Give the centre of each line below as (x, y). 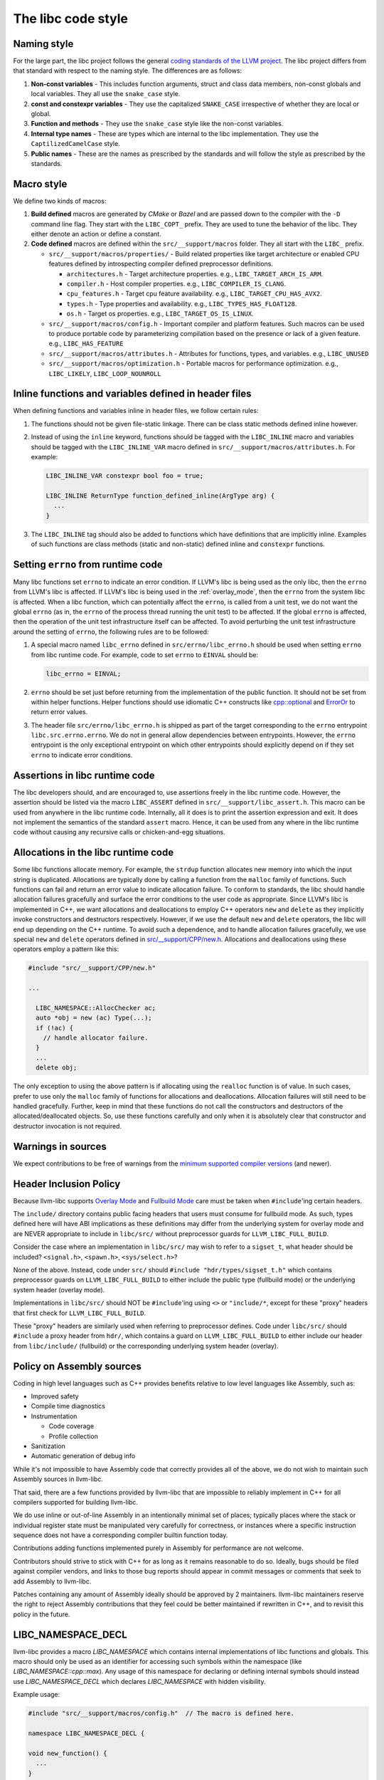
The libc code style (70, 19)
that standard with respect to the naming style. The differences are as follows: (127, 70)
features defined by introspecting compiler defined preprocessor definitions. (161, 264)
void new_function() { (68, 1753)
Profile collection (74, 1436)
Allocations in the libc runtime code (94, 853)
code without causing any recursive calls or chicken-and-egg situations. (119, 832)
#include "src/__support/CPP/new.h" (92, 968)
